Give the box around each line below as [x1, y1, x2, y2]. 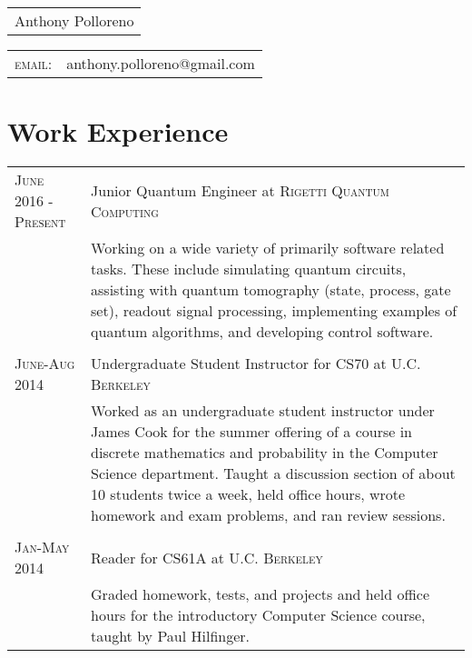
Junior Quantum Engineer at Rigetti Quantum [91, 179, 389, 201]
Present [15, 211, 66, 233]
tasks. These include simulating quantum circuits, [91, 258, 407, 280]
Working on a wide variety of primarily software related [91, 237, 445, 259]
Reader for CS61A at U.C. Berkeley [91, 546, 323, 568]
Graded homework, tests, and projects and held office [91, 583, 429, 605]
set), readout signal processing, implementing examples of [91, 300, 457, 322]
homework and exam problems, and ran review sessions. [91, 504, 446, 526]
